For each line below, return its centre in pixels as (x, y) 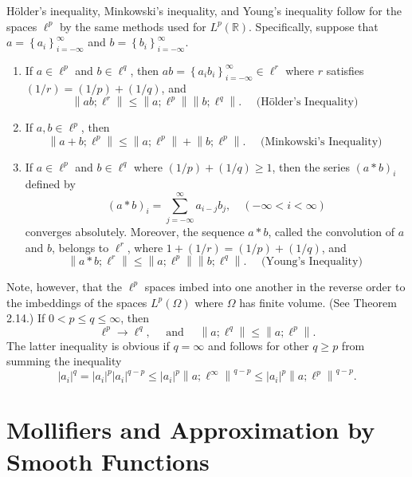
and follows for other (259, 345)
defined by (50, 184)
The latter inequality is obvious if (88, 345)
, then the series (311, 166)
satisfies (345, 70)
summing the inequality (64, 361)
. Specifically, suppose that (314, 26)
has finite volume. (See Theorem (318, 302)
